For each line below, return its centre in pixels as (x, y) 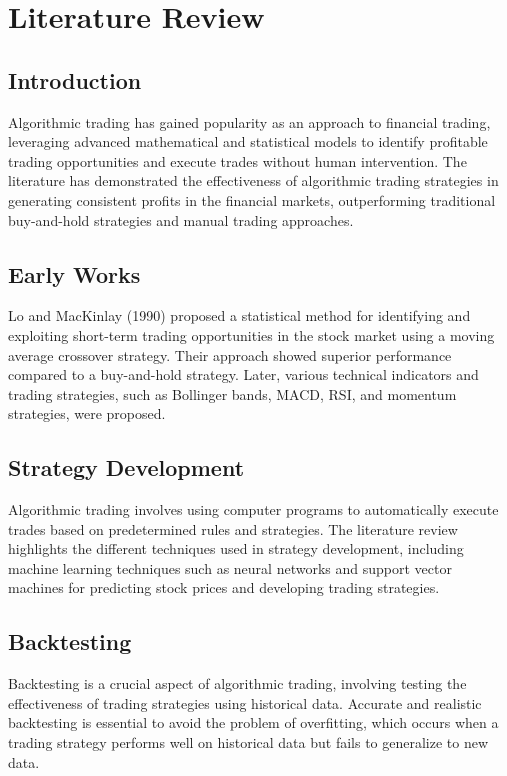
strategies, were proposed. (87, 413)
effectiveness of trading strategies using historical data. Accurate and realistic (245, 702)
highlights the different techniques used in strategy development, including (236, 548)
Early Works (74, 273)
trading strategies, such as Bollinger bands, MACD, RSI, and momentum (232, 393)
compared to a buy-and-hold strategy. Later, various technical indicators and (243, 374)
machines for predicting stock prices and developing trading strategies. (224, 587)
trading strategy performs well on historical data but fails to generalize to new (248, 742)
